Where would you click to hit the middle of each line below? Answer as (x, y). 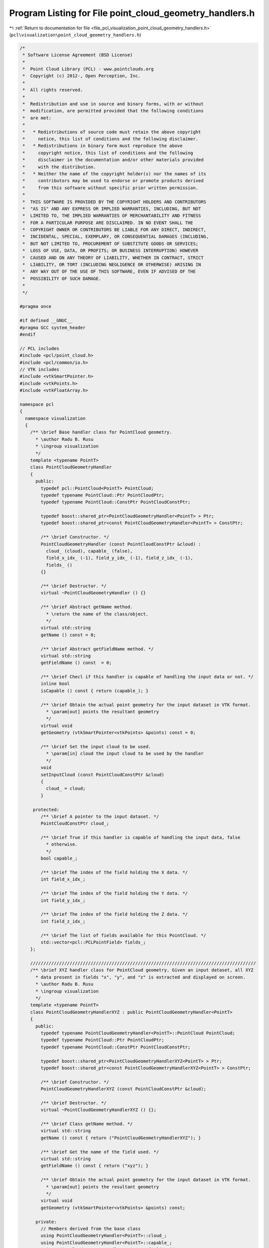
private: (46, 1222)
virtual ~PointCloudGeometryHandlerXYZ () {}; (98, 1110)
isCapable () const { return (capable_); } (95, 691)
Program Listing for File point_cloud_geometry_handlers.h (132, 13)
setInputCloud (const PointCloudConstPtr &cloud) (102, 775)
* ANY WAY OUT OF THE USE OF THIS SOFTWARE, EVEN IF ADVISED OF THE (109, 272)
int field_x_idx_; (63, 879)
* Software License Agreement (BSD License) (78, 55)
